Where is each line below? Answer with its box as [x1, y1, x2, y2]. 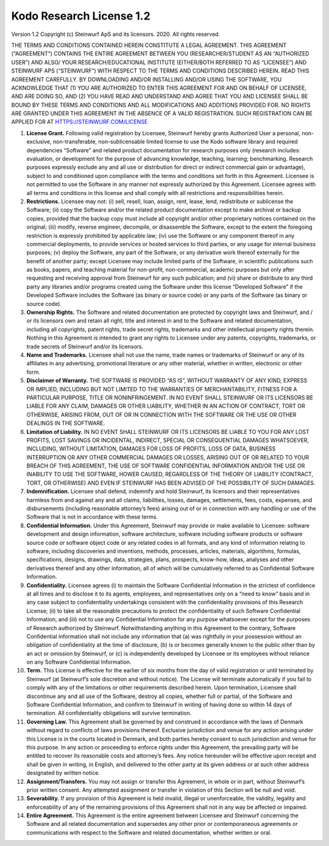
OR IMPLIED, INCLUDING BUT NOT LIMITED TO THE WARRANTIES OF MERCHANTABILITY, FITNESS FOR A [26, 385, 297, 393]
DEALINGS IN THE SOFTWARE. [26, 419, 105, 427]
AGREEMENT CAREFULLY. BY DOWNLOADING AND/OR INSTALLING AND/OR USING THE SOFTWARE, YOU [11, 76, 282, 83]
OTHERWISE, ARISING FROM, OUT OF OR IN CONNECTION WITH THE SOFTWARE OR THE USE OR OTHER [26, 411, 297, 418]
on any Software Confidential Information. [26, 658, 132, 666]
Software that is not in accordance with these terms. [26, 513, 158, 521]
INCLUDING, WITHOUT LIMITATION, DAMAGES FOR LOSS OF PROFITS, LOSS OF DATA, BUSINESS [26, 445, 276, 452]
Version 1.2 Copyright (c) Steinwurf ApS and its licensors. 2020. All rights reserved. [11, 30, 221, 38]
